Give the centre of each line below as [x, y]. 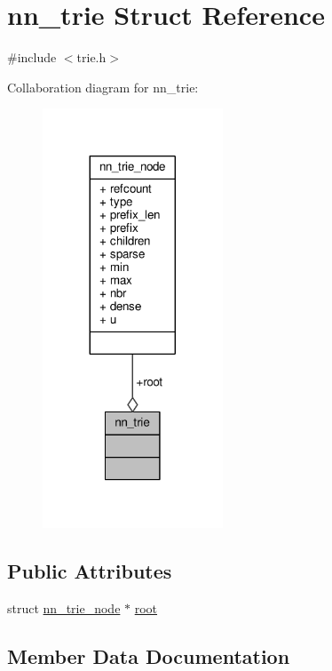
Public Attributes [90, 571]
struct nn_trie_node [64, 607]
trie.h [91, 57]
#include [32, 57]
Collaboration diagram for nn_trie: [103, 87]
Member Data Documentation [149, 655]
